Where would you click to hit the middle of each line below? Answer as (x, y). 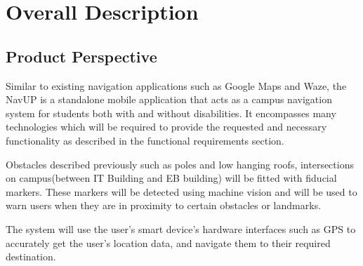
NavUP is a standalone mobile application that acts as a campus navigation (169, 99)
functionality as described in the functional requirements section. (145, 140)
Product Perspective (81, 56)
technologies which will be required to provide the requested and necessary (166, 127)
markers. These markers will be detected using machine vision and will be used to (181, 191)
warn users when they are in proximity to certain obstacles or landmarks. (164, 205)
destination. (31, 257)
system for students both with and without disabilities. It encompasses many (171, 113)
